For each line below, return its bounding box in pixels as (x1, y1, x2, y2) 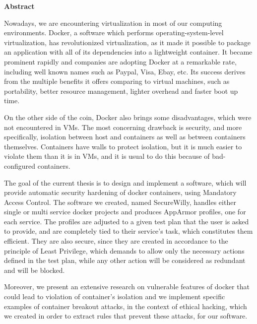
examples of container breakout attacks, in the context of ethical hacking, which (4, 301, 247, 311)
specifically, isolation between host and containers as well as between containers (4, 131, 246, 142)
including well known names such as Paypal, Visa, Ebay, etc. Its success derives (4, 66, 246, 76)
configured (4, 160, 36, 171)
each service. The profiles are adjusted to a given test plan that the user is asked (4, 216, 249, 226)
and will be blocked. (4, 264, 65, 275)
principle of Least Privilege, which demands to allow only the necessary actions (4, 245, 245, 256)
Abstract (4, 1, 35, 11)
